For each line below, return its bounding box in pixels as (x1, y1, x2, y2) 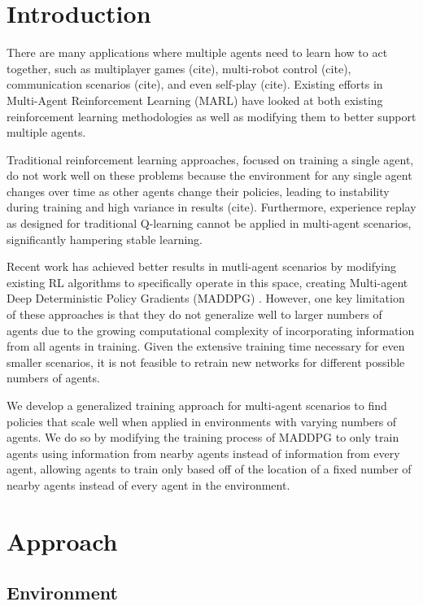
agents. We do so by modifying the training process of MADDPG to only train (7, 429, 399, 446)
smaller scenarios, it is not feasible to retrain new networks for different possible (7, 353, 405, 370)
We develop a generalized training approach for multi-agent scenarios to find (7, 397, 387, 413)
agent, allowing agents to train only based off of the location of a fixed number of (7, 460, 412, 477)
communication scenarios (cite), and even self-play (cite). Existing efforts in (7, 76, 383, 93)
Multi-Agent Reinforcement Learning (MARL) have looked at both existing (7, 91, 383, 108)
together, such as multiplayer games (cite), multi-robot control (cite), (7, 59, 351, 76)
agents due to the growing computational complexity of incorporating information (7, 321, 415, 338)
